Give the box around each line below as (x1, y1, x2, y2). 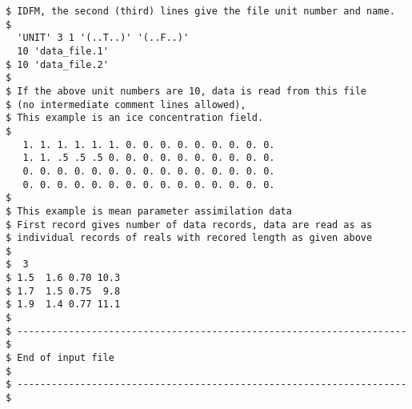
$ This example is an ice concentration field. (6, 112, 264, 124)
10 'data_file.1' (17, 45, 109, 57)
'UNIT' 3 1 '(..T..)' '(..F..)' (17, 32, 190, 44)
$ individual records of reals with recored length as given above (6, 232, 373, 244)
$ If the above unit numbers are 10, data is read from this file (6, 85, 367, 97)
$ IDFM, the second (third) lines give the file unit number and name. (6, 6, 395, 17)
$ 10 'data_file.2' (6, 58, 109, 70)
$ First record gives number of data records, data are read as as (6, 219, 373, 231)
